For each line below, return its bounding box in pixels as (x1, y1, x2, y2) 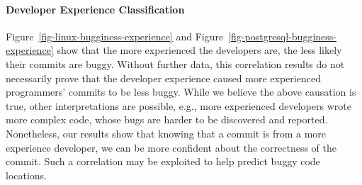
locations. (6, 167, 47, 182)
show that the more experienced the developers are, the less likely (57, 43, 342, 57)
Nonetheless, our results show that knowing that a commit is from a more (6, 125, 327, 140)
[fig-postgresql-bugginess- (228, 28, 336, 43)
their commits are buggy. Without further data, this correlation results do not (6, 56, 345, 71)
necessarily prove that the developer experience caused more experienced (6, 70, 321, 85)
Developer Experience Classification (6, 1, 185, 16)
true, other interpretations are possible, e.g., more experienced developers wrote (6, 98, 351, 113)
